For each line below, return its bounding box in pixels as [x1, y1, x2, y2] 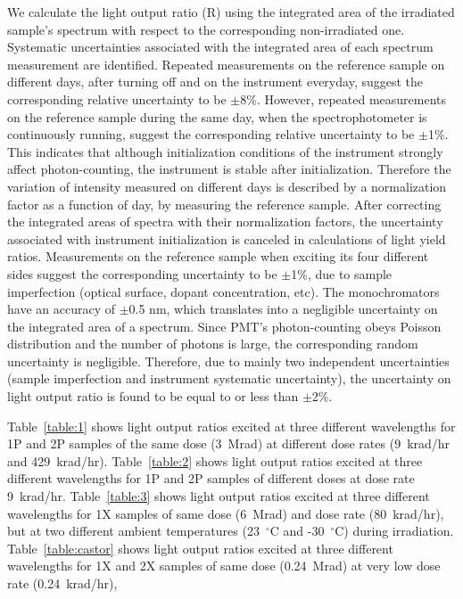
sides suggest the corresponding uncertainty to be [7, 264, 277, 283]
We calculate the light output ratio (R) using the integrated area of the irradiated [7, 3, 455, 21]
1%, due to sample [291, 264, 393, 283]
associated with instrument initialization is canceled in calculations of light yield [7, 229, 446, 248]
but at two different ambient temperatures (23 [7, 521, 260, 540]
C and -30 [269, 521, 325, 540]
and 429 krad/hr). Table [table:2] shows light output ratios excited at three [7, 451, 423, 470]
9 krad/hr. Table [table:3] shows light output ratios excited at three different [7, 487, 430, 505]
